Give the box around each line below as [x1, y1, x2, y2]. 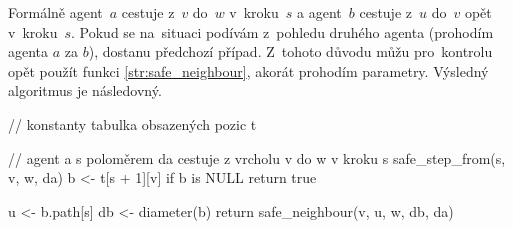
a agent [297, 2, 342, 22]
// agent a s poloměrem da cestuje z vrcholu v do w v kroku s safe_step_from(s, [8, 147, 506, 168]
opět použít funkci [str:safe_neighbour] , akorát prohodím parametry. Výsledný [8, 60, 489, 81]
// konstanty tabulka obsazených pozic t [8, 113, 257, 134]
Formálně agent [8, 2, 103, 22]
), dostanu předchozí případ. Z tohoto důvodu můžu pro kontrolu [88, 41, 493, 62]
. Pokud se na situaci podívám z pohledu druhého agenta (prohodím [71, 21, 494, 42]
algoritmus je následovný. [8, 80, 162, 101]
